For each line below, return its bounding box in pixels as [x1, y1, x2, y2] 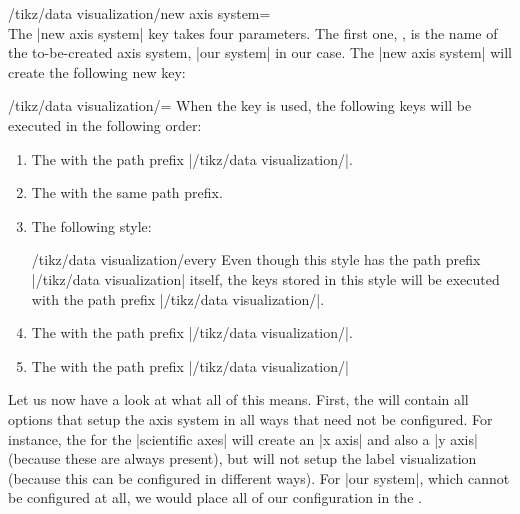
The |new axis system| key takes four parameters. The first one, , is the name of [8, 22, 498, 43]
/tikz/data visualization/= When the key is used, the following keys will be [8, 95, 472, 116]
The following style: [31, 215, 152, 236]
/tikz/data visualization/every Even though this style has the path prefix [31, 249, 481, 270]
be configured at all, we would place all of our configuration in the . [8, 487, 422, 508]
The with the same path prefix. [31, 182, 223, 203]
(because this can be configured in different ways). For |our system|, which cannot [8, 467, 510, 488]
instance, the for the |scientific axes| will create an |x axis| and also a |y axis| [8, 428, 478, 449]
